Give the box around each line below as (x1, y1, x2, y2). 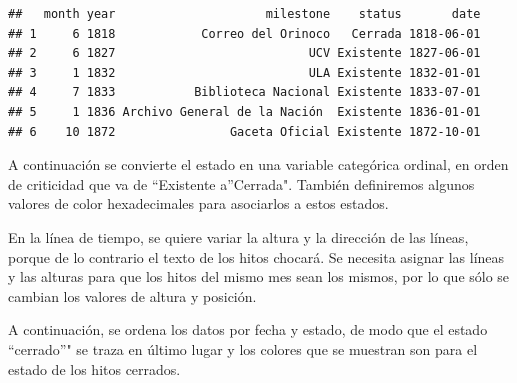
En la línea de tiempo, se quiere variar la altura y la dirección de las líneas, (8, 226, 469, 247)
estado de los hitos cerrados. (8, 358, 181, 379)
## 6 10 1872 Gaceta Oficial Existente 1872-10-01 (8, 124, 481, 139)
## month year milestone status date (8, 7, 481, 21)
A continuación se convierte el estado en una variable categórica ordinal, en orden (8, 154, 509, 175)
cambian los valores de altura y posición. (8, 285, 257, 306)
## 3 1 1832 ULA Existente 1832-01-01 (8, 65, 481, 80)
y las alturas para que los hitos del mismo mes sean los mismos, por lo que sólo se (8, 266, 510, 287)
